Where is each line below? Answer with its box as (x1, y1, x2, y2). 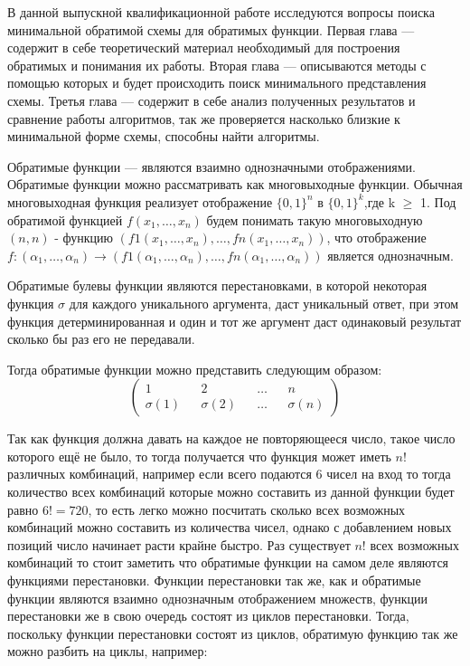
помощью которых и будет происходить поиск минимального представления (7, 73, 427, 92)
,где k (363, 192, 396, 211)
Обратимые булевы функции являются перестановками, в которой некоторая (7, 276, 428, 295)
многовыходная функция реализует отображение (7, 192, 273, 211)
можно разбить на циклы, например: (7, 642, 208, 661)
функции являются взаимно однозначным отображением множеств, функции (7, 588, 428, 607)
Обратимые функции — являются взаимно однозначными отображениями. (7, 157, 416, 176)
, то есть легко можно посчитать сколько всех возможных (88, 499, 406, 519)
